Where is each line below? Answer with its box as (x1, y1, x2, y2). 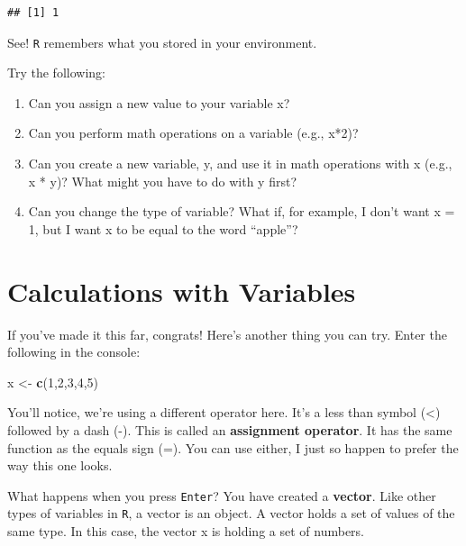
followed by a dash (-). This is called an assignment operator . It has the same (7, 420, 452, 439)
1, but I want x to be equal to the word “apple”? (28, 219, 298, 238)
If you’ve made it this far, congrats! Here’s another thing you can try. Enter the (7, 324, 447, 343)
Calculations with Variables (7, 272, 356, 309)
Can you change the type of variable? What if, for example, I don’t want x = (28, 202, 455, 221)
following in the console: (7, 342, 141, 361)
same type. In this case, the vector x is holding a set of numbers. (7, 522, 364, 540)
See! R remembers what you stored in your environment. (7, 32, 317, 51)
